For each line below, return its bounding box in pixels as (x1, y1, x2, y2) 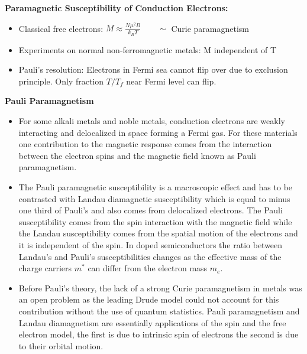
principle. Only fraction (18, 74, 104, 87)
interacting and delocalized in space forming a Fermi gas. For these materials (18, 126, 298, 138)
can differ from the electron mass (88, 262, 208, 274)
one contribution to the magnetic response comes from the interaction (18, 138, 272, 150)
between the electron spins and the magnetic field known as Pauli (18, 149, 256, 161)
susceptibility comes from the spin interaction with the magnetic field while (18, 215, 292, 228)
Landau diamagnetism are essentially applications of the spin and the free (18, 316, 286, 329)
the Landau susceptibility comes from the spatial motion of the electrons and (18, 227, 298, 239)
